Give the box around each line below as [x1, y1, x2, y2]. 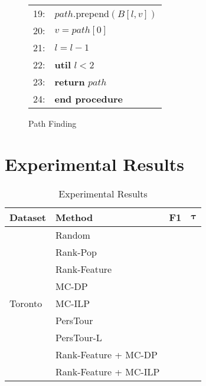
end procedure [54, 92, 123, 105]
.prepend [73, 6, 109, 20]
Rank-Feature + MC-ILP [55, 364, 160, 378]
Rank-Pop [55, 245, 97, 259]
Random [55, 227, 90, 242]
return [54, 75, 85, 88]
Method [55, 210, 93, 224]
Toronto [9, 296, 42, 310]
